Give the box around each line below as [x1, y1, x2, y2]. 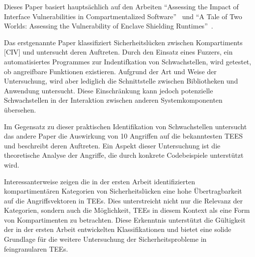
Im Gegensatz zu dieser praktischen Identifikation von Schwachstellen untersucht [4, 121, 247, 131]
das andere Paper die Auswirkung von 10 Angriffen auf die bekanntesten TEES [4, 131, 243, 141]
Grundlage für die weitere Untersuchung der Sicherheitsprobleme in [4, 234, 207, 244]
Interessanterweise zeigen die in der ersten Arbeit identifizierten [4, 176, 196, 186]
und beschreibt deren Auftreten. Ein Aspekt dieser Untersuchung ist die [4, 140, 221, 150]
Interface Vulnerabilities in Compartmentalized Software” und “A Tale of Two [4, 11, 242, 21]
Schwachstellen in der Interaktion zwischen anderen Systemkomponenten [4, 95, 223, 105]
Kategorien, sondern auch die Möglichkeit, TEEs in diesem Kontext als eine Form [4, 205, 250, 215]
